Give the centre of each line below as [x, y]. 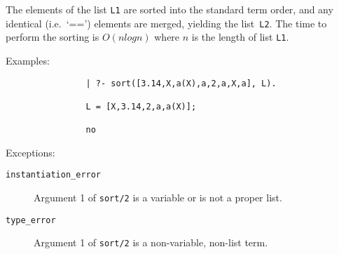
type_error [31, 220]
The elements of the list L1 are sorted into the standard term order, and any [169, 9]
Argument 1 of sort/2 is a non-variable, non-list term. [151, 242]
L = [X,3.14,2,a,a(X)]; [141, 106]
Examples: [28, 60]
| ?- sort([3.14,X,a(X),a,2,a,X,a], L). [181, 83]
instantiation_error [54, 175]
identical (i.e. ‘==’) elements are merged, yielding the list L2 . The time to [166, 23]
